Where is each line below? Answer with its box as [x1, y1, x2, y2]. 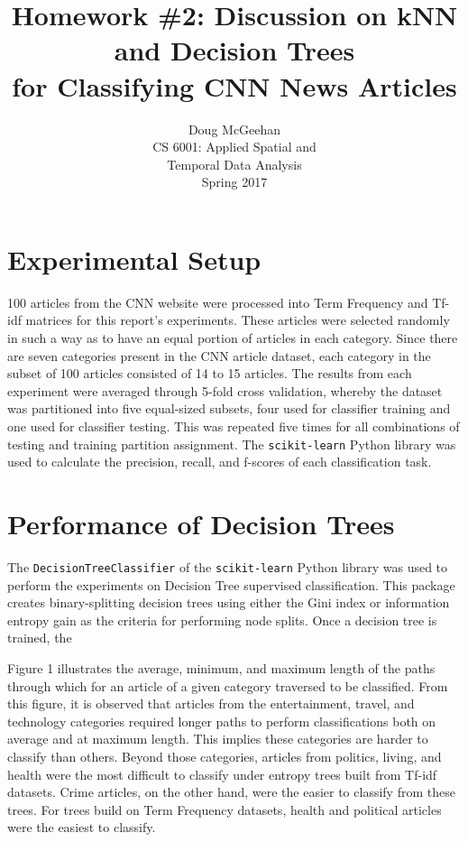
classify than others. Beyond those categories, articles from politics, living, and [7, 746, 442, 765]
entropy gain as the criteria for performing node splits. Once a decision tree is [7, 610, 437, 629]
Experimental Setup [7, 240, 262, 277]
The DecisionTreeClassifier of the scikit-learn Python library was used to [7, 557, 448, 576]
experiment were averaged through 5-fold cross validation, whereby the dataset [7, 381, 443, 400]
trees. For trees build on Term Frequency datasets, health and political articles [7, 800, 442, 819]
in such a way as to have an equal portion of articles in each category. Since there [7, 328, 458, 347]
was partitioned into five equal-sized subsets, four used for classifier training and [7, 399, 451, 418]
